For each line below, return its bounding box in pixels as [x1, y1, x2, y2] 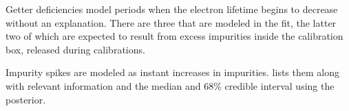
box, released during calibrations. [6, 42, 145, 56]
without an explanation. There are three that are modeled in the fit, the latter [6, 15, 337, 29]
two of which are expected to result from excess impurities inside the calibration [6, 29, 343, 43]
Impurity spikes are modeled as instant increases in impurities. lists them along [6, 65, 339, 79]
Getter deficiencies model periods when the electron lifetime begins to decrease [6, 2, 338, 16]
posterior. [6, 92, 46, 106]
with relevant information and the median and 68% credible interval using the [6, 78, 335, 92]
